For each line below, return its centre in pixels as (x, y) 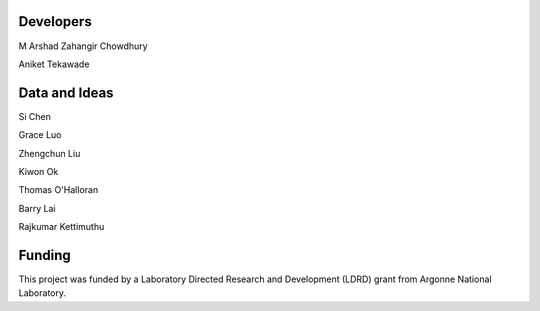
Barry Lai (37, 208)
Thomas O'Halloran (58, 190)
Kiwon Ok (38, 171)
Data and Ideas (66, 92)
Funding (45, 255)
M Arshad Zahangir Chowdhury (83, 46)
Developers (55, 21)
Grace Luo (40, 135)
